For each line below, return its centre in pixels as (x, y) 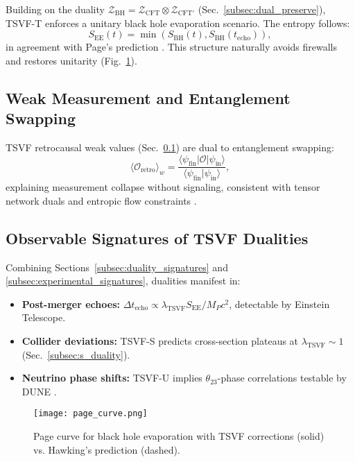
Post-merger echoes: (71, 303)
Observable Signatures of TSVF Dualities (157, 238)
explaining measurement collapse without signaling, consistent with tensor (163, 187)
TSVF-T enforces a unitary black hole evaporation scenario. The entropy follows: (178, 23)
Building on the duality (55, 9)
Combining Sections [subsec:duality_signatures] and (117, 267)
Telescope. (44, 317)
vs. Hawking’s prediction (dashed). (107, 449)
